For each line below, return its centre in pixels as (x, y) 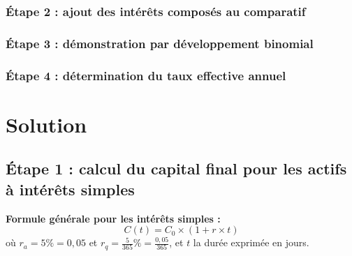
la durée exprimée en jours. (251, 242)
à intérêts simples (70, 189)
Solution (46, 124)
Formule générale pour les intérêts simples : (113, 218)
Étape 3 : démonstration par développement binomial (160, 43)
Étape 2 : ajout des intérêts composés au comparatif (156, 11)
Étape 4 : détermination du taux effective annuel (146, 75)
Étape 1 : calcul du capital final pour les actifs (176, 168)
